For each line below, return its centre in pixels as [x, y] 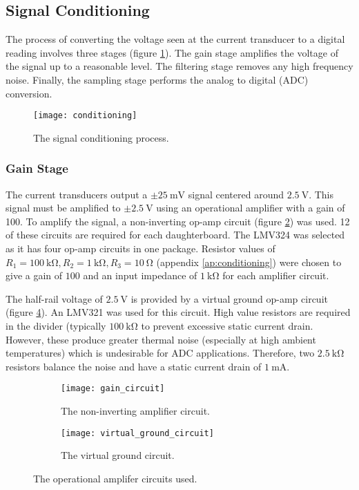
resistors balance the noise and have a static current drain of [134, 366]
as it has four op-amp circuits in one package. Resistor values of [140, 248]
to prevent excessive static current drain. [227, 325]
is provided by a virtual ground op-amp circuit [229, 298]
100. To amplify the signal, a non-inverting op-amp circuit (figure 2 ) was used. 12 [178, 221]
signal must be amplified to [63, 208]
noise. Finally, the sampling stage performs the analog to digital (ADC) [157, 79]
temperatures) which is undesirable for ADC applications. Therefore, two [160, 353]
